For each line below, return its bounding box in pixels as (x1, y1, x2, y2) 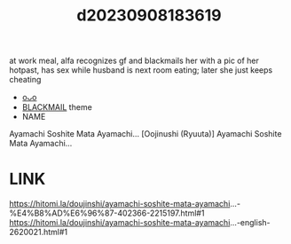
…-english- (230, 217, 271, 228)
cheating (9, 75, 42, 85)
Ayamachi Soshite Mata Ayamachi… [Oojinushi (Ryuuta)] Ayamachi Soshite (9, 129, 282, 139)
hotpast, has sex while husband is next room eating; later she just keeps (9, 65, 273, 75)
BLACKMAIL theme (21, 102, 93, 113)
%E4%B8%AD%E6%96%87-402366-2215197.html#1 (9, 208, 205, 218)
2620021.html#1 (9, 227, 68, 238)
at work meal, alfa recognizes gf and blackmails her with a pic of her (9, 55, 260, 67)
